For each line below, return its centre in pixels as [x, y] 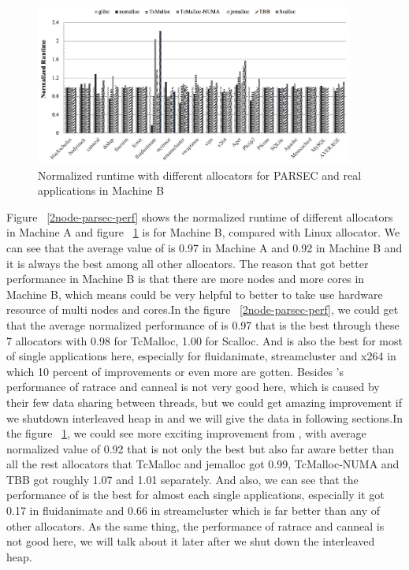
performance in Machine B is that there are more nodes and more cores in [186, 279]
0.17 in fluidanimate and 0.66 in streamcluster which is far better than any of [193, 510]
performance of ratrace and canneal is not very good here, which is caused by [193, 387]
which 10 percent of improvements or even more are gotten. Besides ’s [175, 371]
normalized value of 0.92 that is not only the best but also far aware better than [200, 448]
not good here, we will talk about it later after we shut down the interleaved [191, 541]
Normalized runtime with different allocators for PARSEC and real [200, 175]
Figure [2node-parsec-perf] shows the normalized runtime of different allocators [200, 216]
